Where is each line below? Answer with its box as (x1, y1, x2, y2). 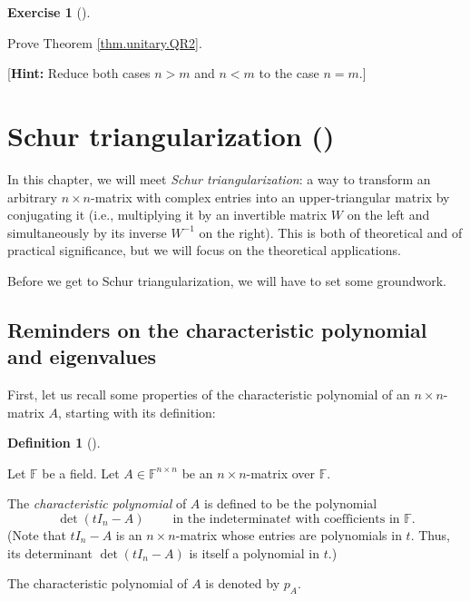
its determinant (7, 543, 93, 562)
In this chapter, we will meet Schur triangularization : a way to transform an (7, 169, 431, 188)
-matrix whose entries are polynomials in (175, 526, 402, 545)
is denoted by (205, 574, 280, 593)
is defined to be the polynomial (204, 494, 377, 513)
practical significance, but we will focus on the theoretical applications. (7, 241, 401, 260)
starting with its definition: (65, 402, 216, 421)
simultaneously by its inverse (7, 222, 167, 241)
